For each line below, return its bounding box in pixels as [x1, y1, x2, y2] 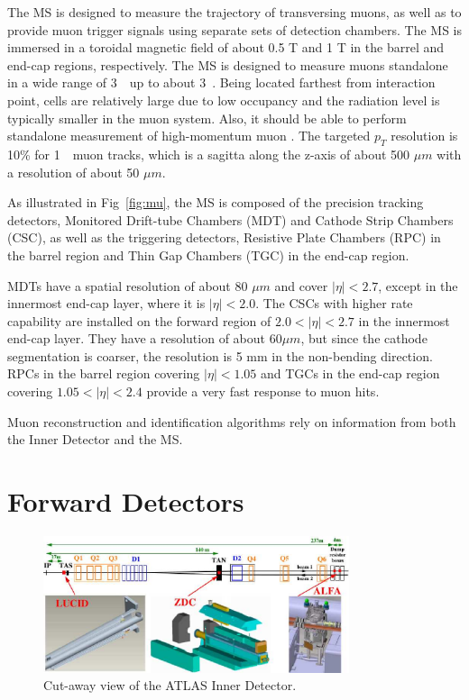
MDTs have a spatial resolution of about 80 [7, 276, 248, 295]
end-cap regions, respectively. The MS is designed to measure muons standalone [7, 55, 448, 74]
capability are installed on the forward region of [7, 311, 271, 330]
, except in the [378, 276, 458, 295]
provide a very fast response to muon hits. [146, 382, 380, 401]
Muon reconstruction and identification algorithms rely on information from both [7, 412, 456, 431]
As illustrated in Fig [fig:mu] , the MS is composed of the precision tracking [7, 193, 424, 212]
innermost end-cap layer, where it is [7, 294, 206, 313]
